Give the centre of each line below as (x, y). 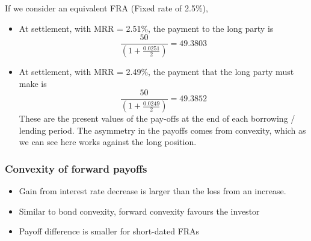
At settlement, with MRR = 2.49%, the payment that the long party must (156, 72)
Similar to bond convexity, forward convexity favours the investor (139, 211)
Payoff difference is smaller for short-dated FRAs (109, 231)
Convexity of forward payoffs (76, 168)
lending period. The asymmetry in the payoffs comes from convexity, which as (162, 130)
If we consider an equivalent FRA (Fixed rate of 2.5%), (106, 8)
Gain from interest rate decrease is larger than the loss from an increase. (152, 191)
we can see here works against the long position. (108, 142)
